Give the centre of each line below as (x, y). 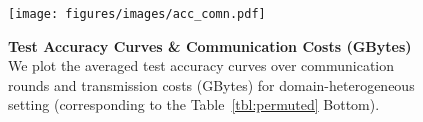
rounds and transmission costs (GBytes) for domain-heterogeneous (211, 84)
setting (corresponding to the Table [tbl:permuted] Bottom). (194, 104)
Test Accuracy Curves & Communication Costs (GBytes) (210, 45)
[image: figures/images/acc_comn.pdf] (137, 14)
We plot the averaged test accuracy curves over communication (201, 65)
